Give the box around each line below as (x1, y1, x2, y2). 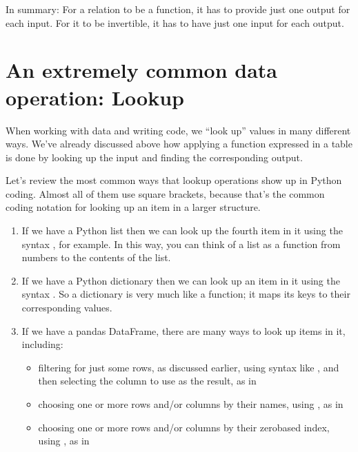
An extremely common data (6, 56, 277, 84)
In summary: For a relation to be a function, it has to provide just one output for (6, 2, 350, 16)
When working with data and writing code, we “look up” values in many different (6, 123, 351, 137)
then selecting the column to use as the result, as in (38, 373, 257, 388)
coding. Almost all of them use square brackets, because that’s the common (6, 186, 325, 201)
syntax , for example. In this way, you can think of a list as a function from (21, 236, 341, 251)
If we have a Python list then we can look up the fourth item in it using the (21, 223, 343, 238)
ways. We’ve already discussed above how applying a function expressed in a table (6, 136, 352, 151)
